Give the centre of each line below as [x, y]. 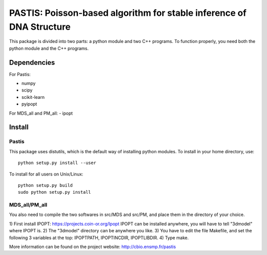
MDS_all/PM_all [28, 205]
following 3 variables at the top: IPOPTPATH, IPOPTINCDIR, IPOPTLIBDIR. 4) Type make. [99, 238]
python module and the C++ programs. [49, 48]
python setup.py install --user [57, 163]
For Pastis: [20, 74]
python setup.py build [45, 185]
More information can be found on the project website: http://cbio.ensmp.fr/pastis [92, 247]
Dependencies [32, 63]
